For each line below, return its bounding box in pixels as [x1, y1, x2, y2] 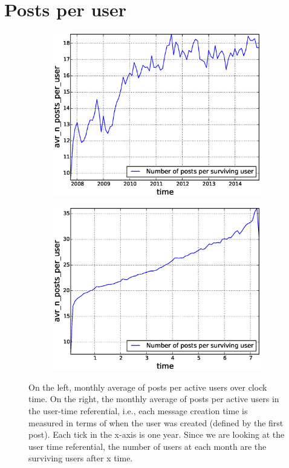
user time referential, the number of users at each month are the [28, 440, 267, 452]
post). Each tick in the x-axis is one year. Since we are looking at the [28, 428, 285, 441]
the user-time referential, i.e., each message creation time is [28, 405, 248, 417]
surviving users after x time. [28, 452, 133, 464]
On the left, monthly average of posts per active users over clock [28, 380, 267, 393]
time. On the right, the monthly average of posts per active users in [28, 392, 279, 405]
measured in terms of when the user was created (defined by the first [28, 416, 284, 429]
